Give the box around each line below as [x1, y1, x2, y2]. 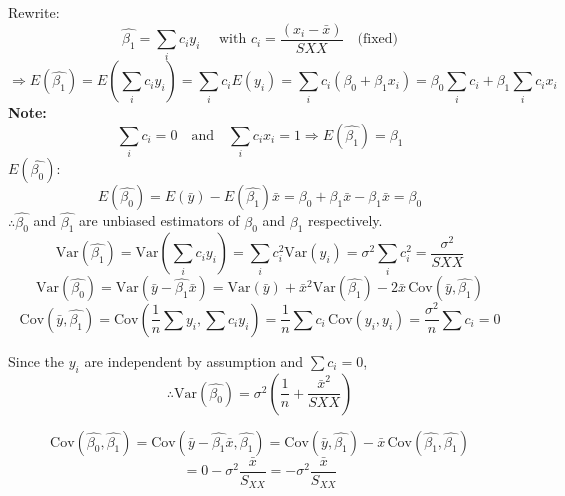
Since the [8, 350, 64, 371]
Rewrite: [8, 2, 60, 22]
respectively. [308, 210, 383, 231]
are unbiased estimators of [79, 210, 240, 231]
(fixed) [357, 32, 399, 47]
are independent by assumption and [84, 350, 304, 371]
